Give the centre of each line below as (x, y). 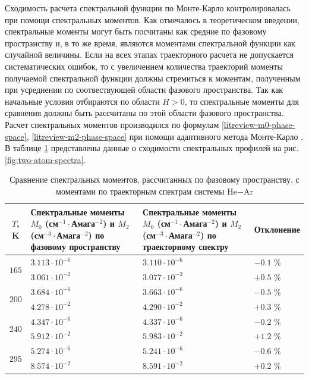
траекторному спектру (186, 247)
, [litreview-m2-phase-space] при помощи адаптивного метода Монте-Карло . (165, 136)
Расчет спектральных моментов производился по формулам (112, 124)
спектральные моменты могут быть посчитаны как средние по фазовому (136, 31)
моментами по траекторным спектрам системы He (147, 191)
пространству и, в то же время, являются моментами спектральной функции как (150, 43)
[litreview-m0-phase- (258, 124)
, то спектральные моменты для (242, 101)
